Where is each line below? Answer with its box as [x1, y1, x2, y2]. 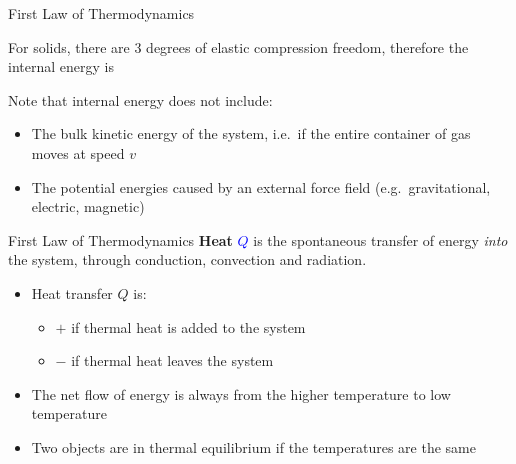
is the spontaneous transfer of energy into [253, 229, 508, 250]
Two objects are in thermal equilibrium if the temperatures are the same [31, 436, 476, 457]
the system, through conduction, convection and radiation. [8, 249, 367, 270]
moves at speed [31, 142, 125, 163]
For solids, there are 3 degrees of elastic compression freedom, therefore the [8, 36, 469, 57]
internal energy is [8, 56, 114, 77]
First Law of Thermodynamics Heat [8, 229, 233, 250]
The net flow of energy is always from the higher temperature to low [31, 383, 451, 404]
